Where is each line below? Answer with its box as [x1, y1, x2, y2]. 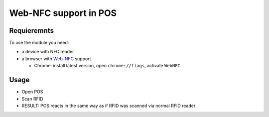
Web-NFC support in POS [9, 7, 117, 18]
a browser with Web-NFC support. [21, 55, 92, 62]
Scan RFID [21, 96, 43, 102]
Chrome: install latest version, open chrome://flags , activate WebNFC [34, 63, 180, 69]
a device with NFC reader [21, 49, 74, 55]
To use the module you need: [9, 40, 69, 46]
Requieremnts [9, 26, 54, 35]
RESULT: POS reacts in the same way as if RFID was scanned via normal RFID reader [21, 103, 196, 109]
